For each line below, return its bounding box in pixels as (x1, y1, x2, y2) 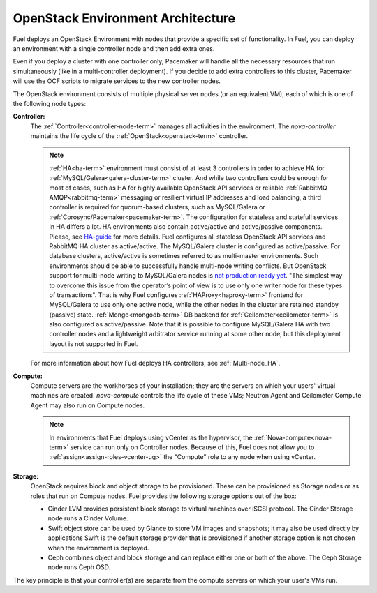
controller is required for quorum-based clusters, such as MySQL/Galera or (49, 203, 265, 211)
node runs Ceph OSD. (47, 563, 111, 571)
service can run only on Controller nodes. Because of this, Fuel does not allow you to (70, 443, 315, 451)
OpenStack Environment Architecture (13, 10, 236, 26)
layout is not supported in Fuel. (49, 339, 138, 348)
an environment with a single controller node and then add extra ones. (13, 44, 215, 52)
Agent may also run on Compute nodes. (30, 401, 145, 410)
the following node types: (13, 99, 87, 107)
